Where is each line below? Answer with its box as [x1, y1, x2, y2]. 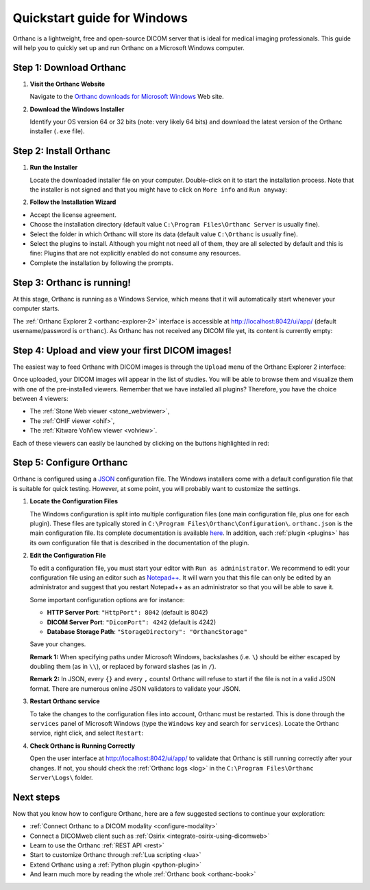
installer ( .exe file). [29, 127, 85, 135]
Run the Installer [29, 163, 78, 172]
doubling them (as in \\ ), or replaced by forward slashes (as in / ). [29, 663, 217, 671]
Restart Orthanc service [29, 697, 100, 705]
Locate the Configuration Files [29, 497, 119, 505]
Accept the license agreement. [29, 210, 116, 219]
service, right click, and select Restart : [29, 729, 144, 738]
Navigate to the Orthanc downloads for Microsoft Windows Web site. [29, 93, 224, 101]
